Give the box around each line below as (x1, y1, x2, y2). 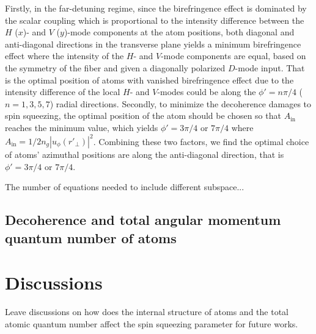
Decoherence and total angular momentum (5, 210, 281, 229)
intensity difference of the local (5, 85, 120, 98)
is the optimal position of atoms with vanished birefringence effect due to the (5, 73, 294, 86)
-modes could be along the (157, 85, 256, 98)
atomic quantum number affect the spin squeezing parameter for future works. (5, 317, 298, 330)
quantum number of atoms (5, 228, 177, 247)
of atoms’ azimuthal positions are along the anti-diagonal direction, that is (5, 148, 284, 161)
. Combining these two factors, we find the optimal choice (93, 135, 309, 147)
